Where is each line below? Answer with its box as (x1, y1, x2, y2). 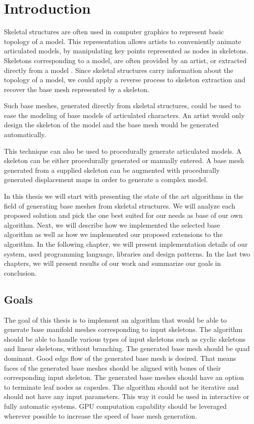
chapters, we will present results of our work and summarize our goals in (4, 258, 221, 268)
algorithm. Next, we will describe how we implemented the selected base (4, 219, 220, 230)
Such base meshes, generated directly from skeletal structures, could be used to (4, 100, 241, 111)
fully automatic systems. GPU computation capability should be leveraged (4, 400, 227, 411)
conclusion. (4, 267, 37, 278)
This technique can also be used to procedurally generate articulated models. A (4, 145, 242, 156)
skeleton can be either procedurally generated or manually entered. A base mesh (4, 155, 244, 165)
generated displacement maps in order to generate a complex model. (4, 174, 208, 185)
